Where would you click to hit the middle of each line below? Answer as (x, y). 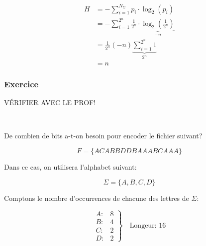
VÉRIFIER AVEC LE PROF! (50, 102)
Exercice (21, 84)
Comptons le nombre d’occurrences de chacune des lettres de (97, 198)
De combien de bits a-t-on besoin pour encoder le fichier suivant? (103, 136)
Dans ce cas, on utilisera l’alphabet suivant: (70, 166)
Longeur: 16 (148, 225)
